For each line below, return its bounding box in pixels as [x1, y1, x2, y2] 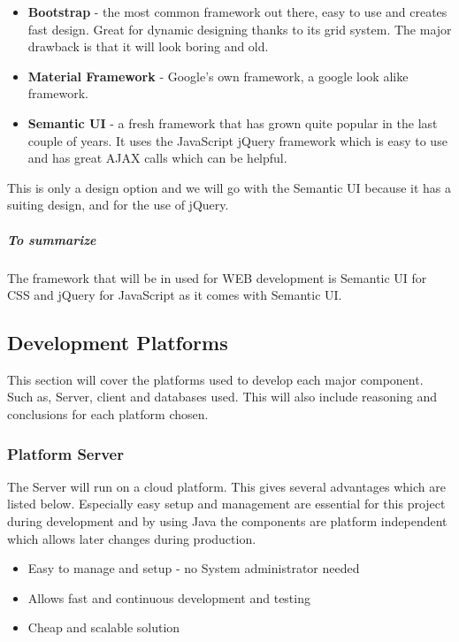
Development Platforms [7, 329, 228, 356]
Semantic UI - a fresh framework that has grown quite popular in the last [27, 113, 438, 132]
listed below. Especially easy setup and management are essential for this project [7, 494, 446, 513]
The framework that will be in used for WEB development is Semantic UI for [7, 268, 427, 287]
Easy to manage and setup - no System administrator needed [27, 559, 360, 577]
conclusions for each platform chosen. [7, 405, 209, 424]
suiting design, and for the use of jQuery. [7, 195, 229, 214]
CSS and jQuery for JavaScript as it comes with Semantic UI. [7, 286, 342, 304]
